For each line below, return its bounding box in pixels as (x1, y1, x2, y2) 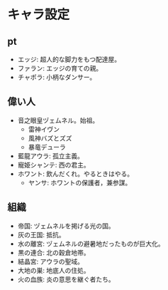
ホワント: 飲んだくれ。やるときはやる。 (17, 169, 133, 178)
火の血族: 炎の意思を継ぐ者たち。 (17, 275, 115, 284)
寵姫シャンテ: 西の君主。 (17, 160, 90, 169)
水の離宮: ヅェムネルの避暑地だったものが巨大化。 (17, 239, 164, 248)
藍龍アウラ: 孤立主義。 (17, 151, 84, 160)
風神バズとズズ (28, 133, 72, 143)
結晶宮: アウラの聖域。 (17, 257, 84, 266)
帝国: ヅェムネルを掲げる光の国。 (17, 222, 115, 230)
